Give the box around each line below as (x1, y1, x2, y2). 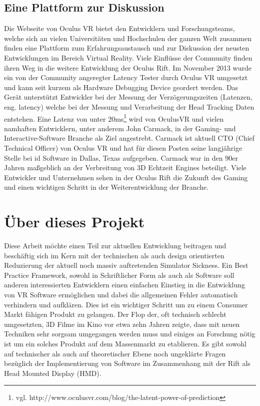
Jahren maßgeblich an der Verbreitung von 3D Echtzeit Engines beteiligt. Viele (4, 162, 246, 173)
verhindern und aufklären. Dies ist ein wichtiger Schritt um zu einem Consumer (4, 299, 248, 309)
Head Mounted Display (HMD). (4, 367, 101, 378)
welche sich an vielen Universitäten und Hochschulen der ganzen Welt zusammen (4, 33, 252, 43)
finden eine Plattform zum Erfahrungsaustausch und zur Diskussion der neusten (4, 43, 249, 53)
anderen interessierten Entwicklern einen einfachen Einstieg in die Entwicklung (4, 279, 245, 290)
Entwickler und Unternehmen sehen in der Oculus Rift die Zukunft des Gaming (4, 172, 248, 182)
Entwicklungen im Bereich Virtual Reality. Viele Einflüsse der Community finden (4, 52, 252, 63)
